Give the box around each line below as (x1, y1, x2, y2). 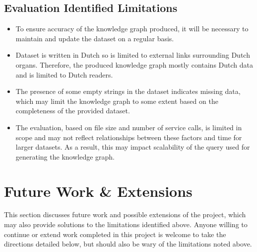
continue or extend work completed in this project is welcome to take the (4, 229, 226, 239)
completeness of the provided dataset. (15, 105, 130, 116)
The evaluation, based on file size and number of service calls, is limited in (15, 122, 242, 132)
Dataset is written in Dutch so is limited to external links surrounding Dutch (15, 50, 250, 60)
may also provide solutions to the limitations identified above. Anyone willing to (4, 219, 248, 230)
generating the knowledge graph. (15, 151, 115, 162)
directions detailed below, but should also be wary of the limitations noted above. (4, 239, 252, 249)
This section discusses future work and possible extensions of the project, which (4, 209, 246, 220)
